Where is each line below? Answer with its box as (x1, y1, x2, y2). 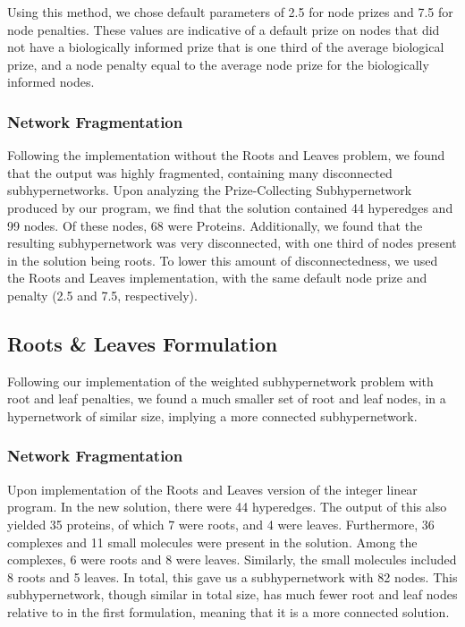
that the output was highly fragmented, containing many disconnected (7, 163, 393, 182)
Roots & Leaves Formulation (7, 329, 278, 357)
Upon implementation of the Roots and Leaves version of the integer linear (7, 479, 418, 498)
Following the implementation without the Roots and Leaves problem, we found (7, 146, 445, 165)
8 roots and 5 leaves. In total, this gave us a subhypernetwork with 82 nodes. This (7, 567, 458, 586)
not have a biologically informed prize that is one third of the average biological (7, 38, 444, 56)
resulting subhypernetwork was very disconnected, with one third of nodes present (7, 233, 457, 252)
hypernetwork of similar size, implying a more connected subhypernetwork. (7, 406, 418, 425)
